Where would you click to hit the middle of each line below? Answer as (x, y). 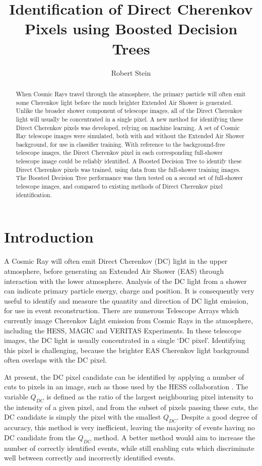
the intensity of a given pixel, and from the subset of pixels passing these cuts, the (131, 407)
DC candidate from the (40, 437)
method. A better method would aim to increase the (175, 437)
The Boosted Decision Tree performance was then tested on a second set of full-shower (129, 178)
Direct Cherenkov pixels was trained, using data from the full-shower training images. (128, 169)
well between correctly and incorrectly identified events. (90, 458)
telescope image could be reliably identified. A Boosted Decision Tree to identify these (129, 161)
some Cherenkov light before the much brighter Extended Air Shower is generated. (124, 102)
